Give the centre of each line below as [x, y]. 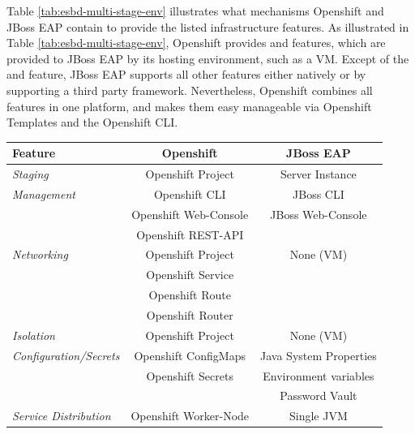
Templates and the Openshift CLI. [92, 122]
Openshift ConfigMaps [190, 355]
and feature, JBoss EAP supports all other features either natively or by [186, 74]
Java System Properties [319, 355]
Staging [30, 174]
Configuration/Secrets [66, 355]
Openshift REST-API [190, 234]
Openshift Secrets [190, 375]
